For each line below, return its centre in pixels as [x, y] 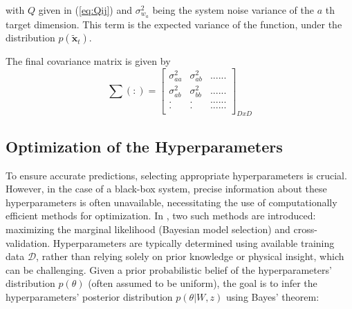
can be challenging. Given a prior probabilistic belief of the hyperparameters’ [169, 269]
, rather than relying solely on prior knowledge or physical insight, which [190, 256]
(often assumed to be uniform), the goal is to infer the [203, 283]
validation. [28, 242]
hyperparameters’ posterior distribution [89, 297]
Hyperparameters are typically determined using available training [194, 242]
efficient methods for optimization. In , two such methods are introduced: [161, 216]
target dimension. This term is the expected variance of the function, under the [174, 24]
